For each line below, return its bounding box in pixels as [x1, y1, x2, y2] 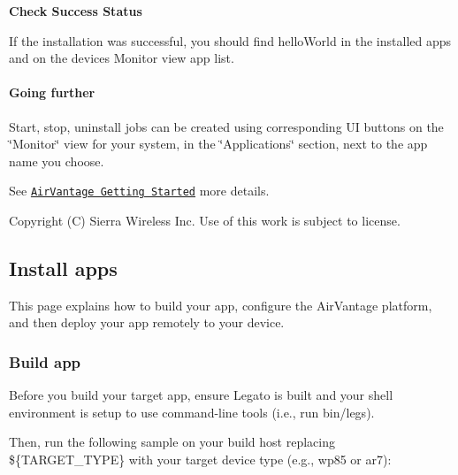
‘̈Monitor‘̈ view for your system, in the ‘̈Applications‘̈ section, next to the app [9, 134, 428, 153]
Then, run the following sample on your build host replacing [9, 433, 335, 451]
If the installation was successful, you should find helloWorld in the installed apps [9, 31, 452, 50]
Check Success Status [9, 2, 142, 19]
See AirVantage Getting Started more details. [9, 181, 270, 200]
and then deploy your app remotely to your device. [9, 313, 285, 332]
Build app [9, 350, 81, 372]
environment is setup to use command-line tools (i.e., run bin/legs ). [9, 402, 375, 421]
